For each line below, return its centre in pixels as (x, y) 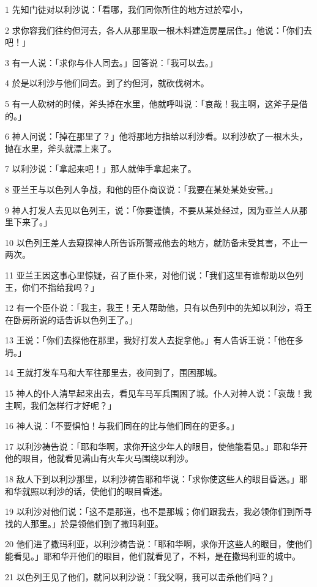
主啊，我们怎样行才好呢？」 (61, 405)
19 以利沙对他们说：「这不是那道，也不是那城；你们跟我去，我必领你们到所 (154, 511)
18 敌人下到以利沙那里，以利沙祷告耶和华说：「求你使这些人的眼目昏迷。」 (152, 479)
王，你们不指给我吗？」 (52, 287)
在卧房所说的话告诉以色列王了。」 (71, 319)
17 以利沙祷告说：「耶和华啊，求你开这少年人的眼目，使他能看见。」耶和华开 (156, 446)
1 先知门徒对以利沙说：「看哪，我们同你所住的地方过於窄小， (126, 9)
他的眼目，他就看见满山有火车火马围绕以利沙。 (99, 458)
